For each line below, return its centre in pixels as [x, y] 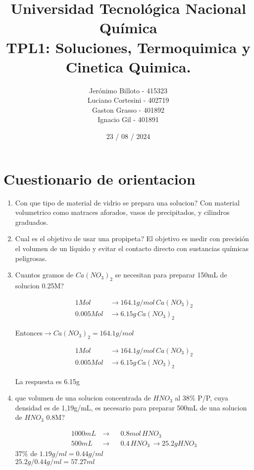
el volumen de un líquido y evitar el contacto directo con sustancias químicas [132, 248]
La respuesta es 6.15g [48, 381]
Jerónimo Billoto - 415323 [128, 90]
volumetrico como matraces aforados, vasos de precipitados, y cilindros [122, 212]
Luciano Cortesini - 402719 [128, 100]
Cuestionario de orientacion [100, 178]
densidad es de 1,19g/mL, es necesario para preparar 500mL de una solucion [131, 407]
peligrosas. [31, 258]
